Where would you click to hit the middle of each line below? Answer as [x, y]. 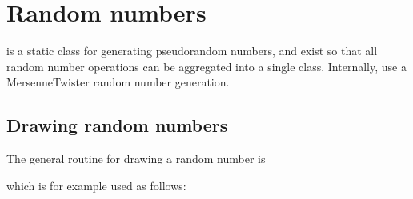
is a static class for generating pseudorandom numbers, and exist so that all [192, 51]
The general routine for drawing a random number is [136, 159]
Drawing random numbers [117, 125]
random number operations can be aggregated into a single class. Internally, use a [206, 66]
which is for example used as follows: [96, 185]
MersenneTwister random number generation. [118, 82]
